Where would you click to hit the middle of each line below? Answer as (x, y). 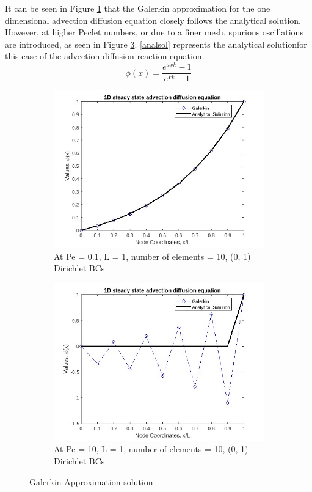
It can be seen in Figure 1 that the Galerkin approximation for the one (138, 8)
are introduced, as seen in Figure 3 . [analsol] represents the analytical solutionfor (156, 44)
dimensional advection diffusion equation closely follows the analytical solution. (153, 20)
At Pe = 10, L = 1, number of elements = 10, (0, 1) (151, 449)
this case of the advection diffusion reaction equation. (105, 56)
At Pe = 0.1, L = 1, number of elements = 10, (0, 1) (152, 256)
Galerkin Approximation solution (91, 481)
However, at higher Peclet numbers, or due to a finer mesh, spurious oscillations (154, 32)
